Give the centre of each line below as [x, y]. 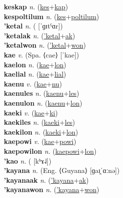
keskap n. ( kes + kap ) [36, 6]
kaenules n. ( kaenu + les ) [42, 93]
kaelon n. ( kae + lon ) [35, 64]
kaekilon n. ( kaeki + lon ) [41, 131]
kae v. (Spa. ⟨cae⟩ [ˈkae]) [41, 54]
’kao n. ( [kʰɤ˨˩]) [28, 160]
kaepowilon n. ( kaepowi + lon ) [50, 151]
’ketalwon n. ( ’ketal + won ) [45, 45]
